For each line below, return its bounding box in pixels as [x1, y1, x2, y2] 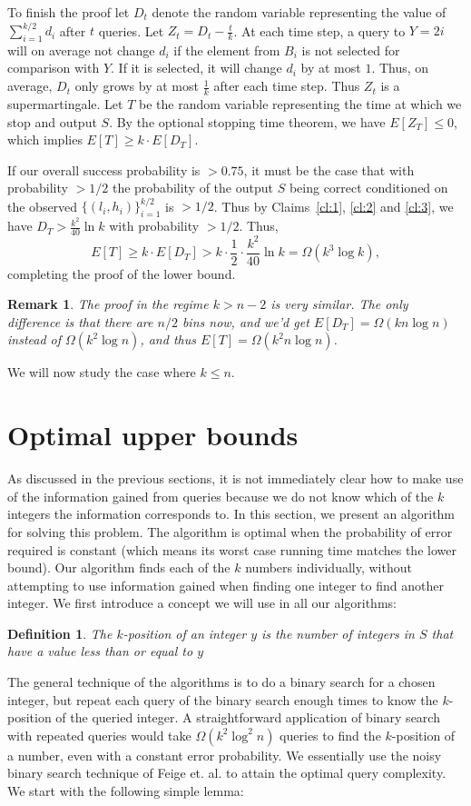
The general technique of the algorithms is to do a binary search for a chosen [7, 672, 436, 692]
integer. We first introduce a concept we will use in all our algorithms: [7, 593, 397, 612]
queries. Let [98, 21, 164, 40]
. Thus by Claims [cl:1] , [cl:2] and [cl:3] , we [213, 196, 454, 215]
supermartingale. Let [7, 94, 123, 113]
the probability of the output [112, 178, 273, 197]
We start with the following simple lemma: [7, 781, 244, 801]
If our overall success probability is [7, 160, 201, 179]
